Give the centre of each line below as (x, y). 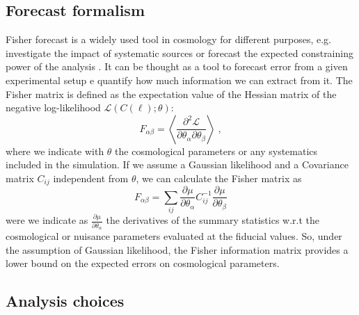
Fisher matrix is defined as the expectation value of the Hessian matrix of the (171, 94)
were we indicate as (47, 220)
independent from (91, 178)
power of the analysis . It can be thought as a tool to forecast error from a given (177, 66)
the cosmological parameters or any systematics (216, 151)
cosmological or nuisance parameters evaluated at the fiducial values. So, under (174, 236)
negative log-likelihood (53, 107)
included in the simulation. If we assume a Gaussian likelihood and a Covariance (177, 164)
